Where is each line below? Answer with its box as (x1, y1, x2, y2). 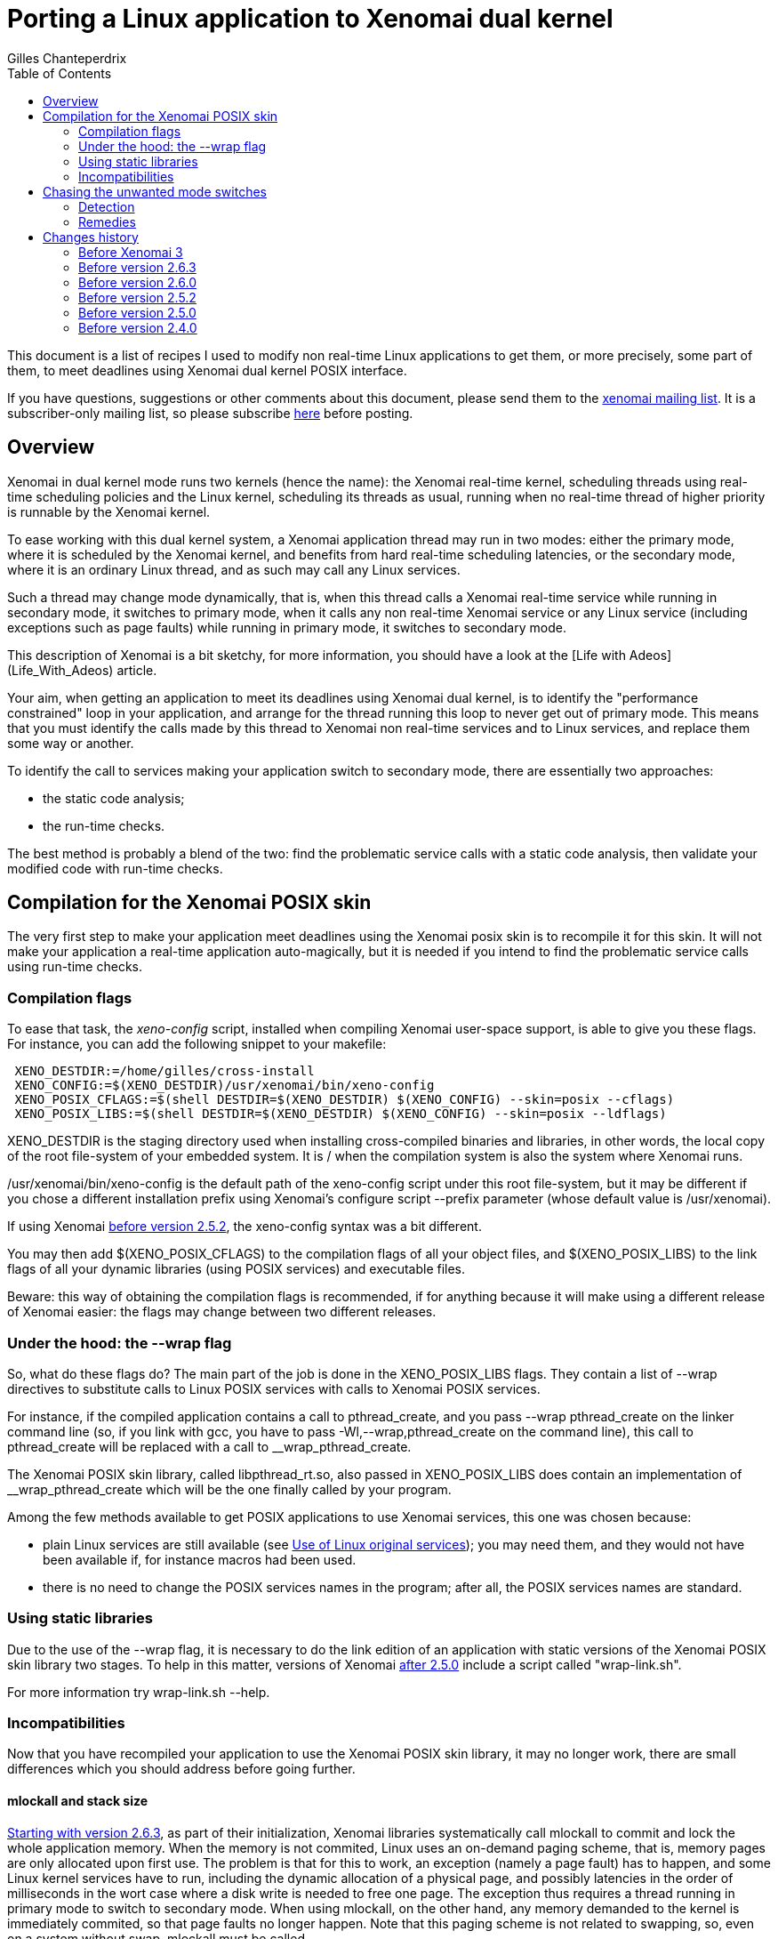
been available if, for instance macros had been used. (43, 1551, 357, 1567)
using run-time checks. (7, 959, 142, 975)
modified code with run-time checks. (7, 860, 223, 876)
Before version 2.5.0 (78, 304, 197, 320)
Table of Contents (7, 65, 112, 81)
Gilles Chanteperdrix (7, 50, 127, 66)
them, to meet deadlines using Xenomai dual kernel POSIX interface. (7, 362, 407, 378)
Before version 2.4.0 (78, 319, 197, 335)
